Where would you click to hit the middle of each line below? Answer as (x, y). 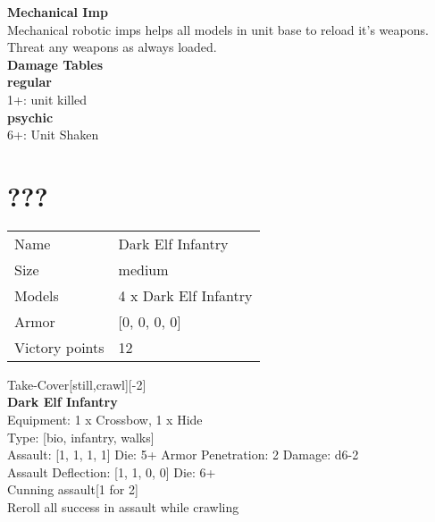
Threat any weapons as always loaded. (112, 47)
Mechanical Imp (58, 12)
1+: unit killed (47, 99)
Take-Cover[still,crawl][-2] (77, 384)
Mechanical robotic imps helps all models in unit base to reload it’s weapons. (218, 29)
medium (143, 269)
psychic (30, 117)
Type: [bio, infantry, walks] (81, 437)
